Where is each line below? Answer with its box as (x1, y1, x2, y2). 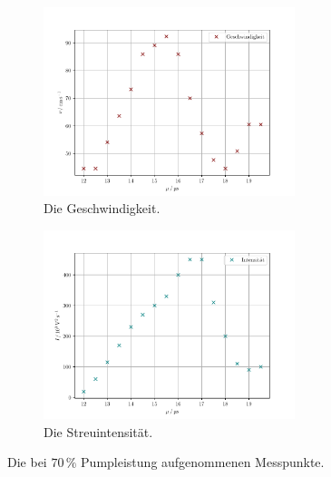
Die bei (7, 453, 47, 472)
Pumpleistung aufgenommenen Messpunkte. (81, 453, 325, 472)
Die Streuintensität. (44, 422, 153, 441)
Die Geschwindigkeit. (44, 199, 161, 218)
